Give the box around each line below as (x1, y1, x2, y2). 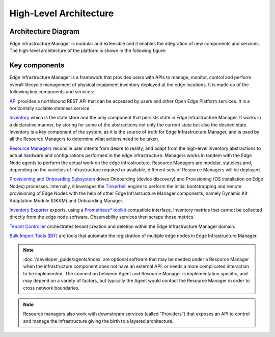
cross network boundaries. (23, 284, 80, 291)
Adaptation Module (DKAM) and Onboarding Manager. (9, 197, 124, 203)
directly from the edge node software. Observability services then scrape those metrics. (9, 214, 195, 220)
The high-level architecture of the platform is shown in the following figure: (9, 47, 167, 54)
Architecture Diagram (9, 27, 80, 36)
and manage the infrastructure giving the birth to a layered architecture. (23, 318, 174, 324)
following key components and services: (9, 89, 94, 95)
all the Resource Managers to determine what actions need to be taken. (9, 136, 160, 142)
